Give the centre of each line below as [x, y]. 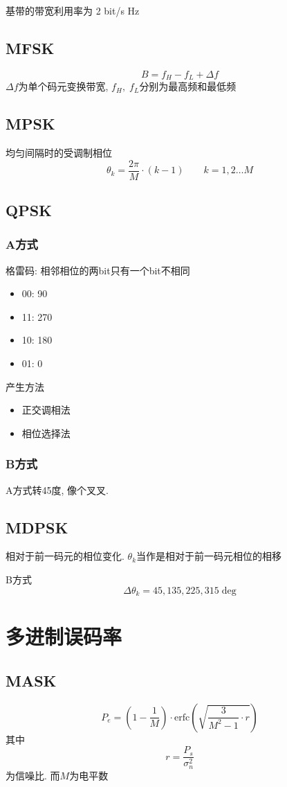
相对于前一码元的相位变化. [65, 556]
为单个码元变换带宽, [63, 86]
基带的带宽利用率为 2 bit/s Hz [73, 10]
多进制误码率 [64, 636]
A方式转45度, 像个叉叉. [57, 489]
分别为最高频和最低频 [188, 86]
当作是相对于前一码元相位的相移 [209, 556]
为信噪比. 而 [33, 775]
